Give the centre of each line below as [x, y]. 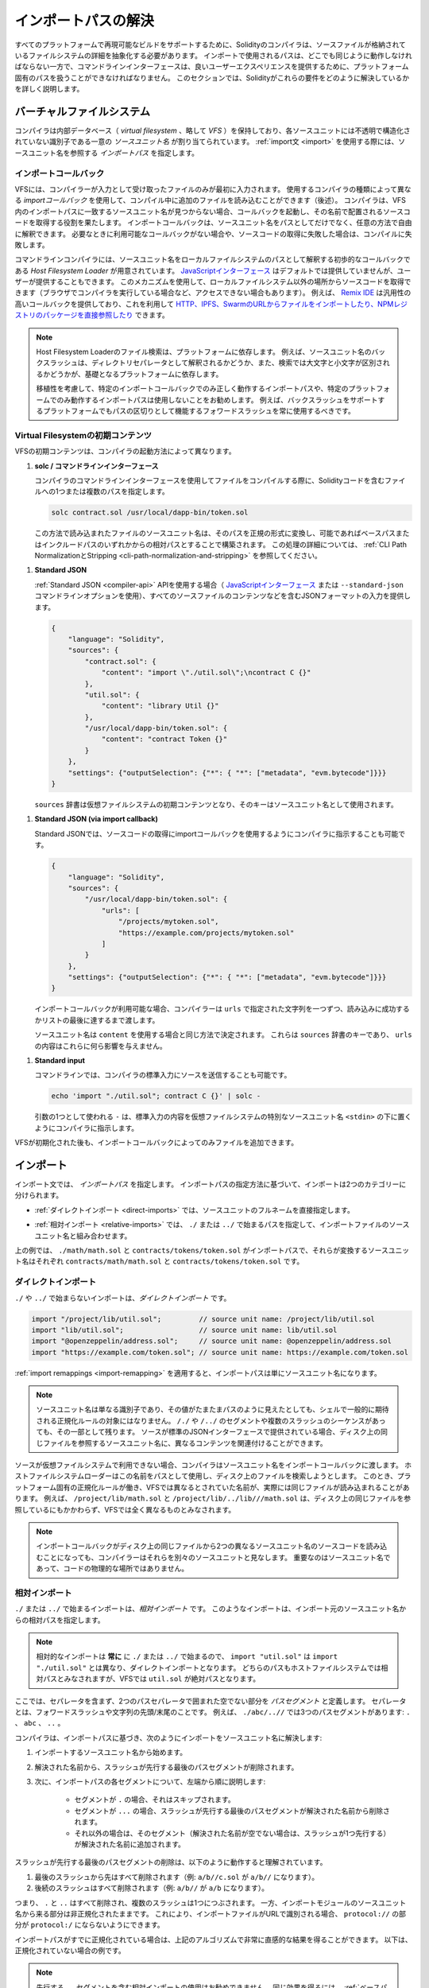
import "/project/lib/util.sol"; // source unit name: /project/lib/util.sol [203, 1319]
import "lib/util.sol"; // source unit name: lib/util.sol [184, 1330]
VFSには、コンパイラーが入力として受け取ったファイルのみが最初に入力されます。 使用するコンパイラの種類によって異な [213, 189]
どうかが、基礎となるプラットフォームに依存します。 [136, 374]
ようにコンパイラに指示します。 [87, 1128]
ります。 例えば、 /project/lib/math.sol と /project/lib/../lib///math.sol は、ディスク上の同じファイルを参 [213, 1498]
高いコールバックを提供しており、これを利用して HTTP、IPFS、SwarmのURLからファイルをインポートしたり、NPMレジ [211, 304]
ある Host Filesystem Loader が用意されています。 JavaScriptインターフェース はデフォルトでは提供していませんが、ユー [213, 270]
